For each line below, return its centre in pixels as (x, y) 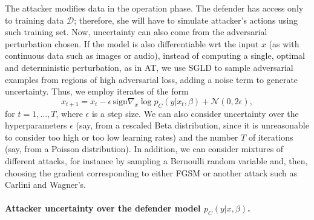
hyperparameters (36, 125)
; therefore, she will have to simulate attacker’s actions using (186, 20)
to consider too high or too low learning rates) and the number (122, 137)
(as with (284, 43)
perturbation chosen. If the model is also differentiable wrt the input (132, 43)
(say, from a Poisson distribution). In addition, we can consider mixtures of (144, 149)
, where (69, 113)
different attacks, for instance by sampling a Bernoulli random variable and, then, (156, 160)
